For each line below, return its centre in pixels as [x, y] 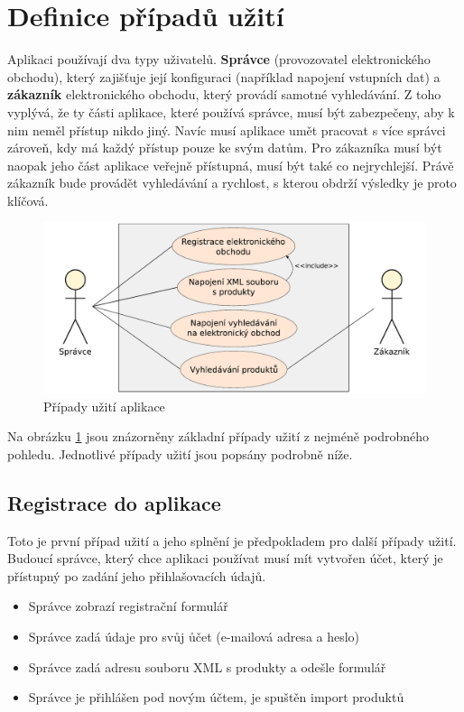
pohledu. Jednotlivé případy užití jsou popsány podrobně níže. [180, 453]
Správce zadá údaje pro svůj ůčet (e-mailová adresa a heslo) [194, 637]
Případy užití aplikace [104, 406]
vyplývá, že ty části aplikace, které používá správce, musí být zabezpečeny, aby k [231, 111]
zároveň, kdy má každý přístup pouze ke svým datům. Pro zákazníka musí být [225, 148]
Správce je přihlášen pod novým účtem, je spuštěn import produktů [216, 697]
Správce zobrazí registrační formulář [128, 606]
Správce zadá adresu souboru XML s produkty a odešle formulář [207, 666]
